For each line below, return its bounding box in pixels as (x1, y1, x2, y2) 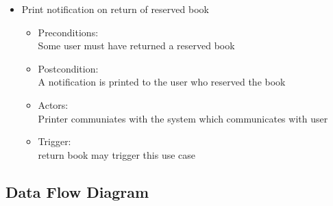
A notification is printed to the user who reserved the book (38, 75, 286, 89)
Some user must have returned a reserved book (38, 38, 235, 53)
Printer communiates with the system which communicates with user (38, 111, 328, 125)
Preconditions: (38, 25, 99, 39)
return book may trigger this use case (38, 147, 196, 162)
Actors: (38, 97, 69, 112)
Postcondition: (38, 61, 99, 75)
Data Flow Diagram (5, 181, 149, 202)
